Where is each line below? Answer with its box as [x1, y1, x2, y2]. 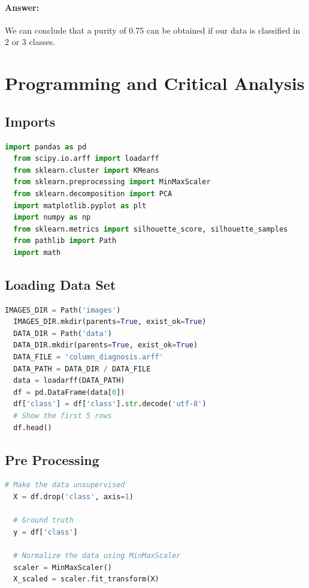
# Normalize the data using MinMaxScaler [13, 551, 181, 560]
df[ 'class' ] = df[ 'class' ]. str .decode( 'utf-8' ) [13, 400, 207, 409]
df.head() [13, 423, 52, 432]
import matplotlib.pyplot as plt [13, 201, 147, 210]
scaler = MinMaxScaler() [13, 563, 112, 572]
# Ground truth [13, 516, 74, 525]
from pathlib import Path [13, 236, 117, 245]
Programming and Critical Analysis [5, 71, 305, 95]
